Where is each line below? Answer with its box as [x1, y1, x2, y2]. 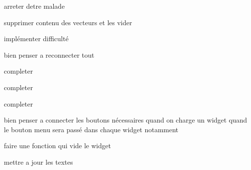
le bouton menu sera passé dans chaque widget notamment [4, 124, 179, 134]
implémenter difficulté [4, 33, 69, 44]
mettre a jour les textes [4, 156, 73, 167]
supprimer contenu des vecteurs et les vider [4, 17, 132, 27]
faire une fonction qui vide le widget [4, 140, 111, 151]
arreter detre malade [4, 1, 65, 11]
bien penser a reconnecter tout [4, 49, 94, 60]
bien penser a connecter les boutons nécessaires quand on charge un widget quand [4, 115, 247, 125]
